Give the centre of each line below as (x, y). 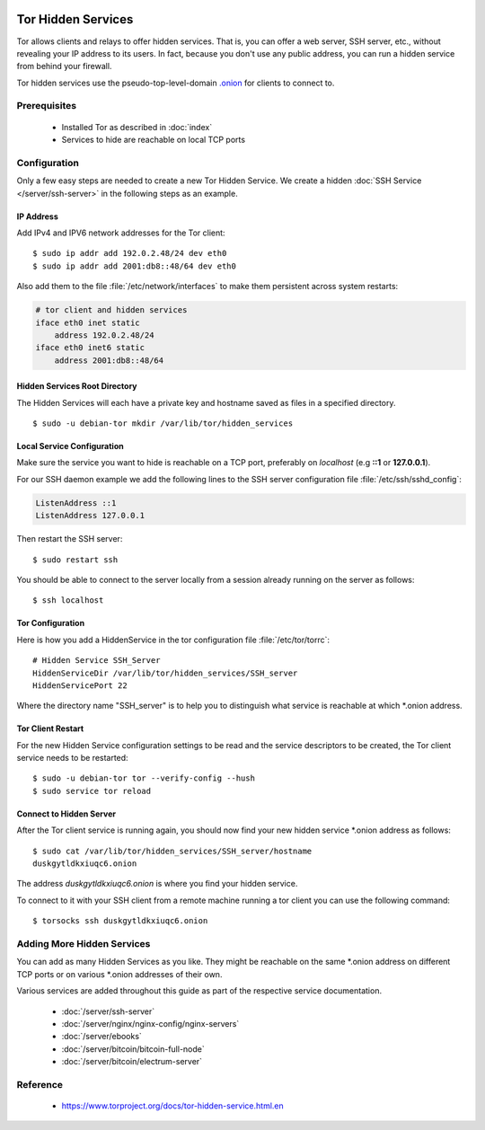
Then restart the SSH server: (70, 539)
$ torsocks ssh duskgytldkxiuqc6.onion (120, 921)
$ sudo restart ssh (75, 560)
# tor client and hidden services (111, 310)
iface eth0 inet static (88, 322)
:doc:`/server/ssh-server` (108, 1011)
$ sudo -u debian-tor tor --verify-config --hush (144, 778)
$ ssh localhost (68, 600)
